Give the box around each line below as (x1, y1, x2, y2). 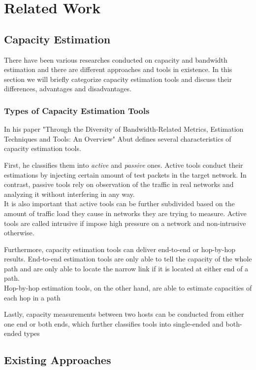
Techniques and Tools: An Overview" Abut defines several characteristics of (4, 133, 231, 144)
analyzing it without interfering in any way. (4, 188, 135, 199)
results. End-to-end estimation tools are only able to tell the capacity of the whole (4, 254, 252, 264)
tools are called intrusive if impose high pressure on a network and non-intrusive (4, 218, 246, 228)
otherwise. (4, 227, 34, 238)
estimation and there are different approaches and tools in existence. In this (4, 64, 232, 74)
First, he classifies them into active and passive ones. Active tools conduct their (4, 159, 243, 170)
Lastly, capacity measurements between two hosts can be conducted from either (4, 309, 244, 319)
